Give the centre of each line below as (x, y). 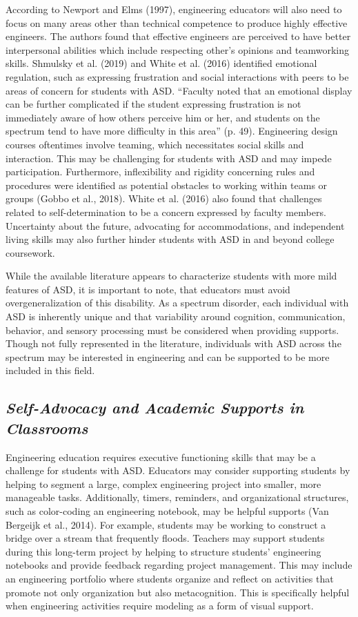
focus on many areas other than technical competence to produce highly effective (177, 22)
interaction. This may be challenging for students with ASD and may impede (169, 158)
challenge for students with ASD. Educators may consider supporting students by (178, 470)
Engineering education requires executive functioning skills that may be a (161, 457)
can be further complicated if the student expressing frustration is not (153, 104)
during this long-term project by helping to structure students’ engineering (163, 551)
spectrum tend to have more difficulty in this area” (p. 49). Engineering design (172, 131)
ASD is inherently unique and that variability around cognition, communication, (176, 316)
